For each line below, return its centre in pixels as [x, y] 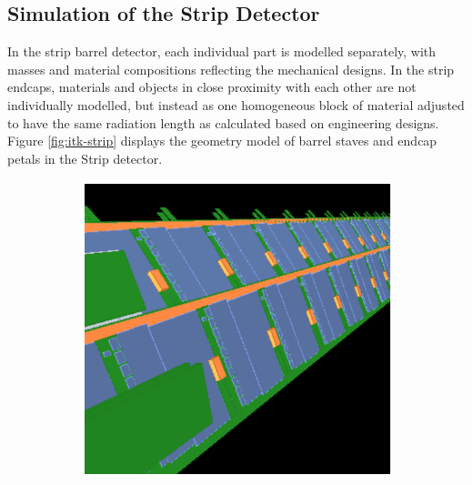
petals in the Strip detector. [85, 158]
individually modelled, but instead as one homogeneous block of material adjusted [236, 104]
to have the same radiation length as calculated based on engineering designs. [223, 122]
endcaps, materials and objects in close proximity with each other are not [212, 87]
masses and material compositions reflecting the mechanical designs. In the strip [231, 69]
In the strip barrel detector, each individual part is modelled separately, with [222, 51]
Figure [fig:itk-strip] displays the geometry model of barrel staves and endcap [222, 141]
